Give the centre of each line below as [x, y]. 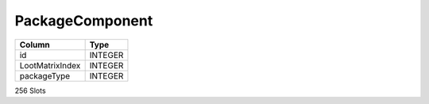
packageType [45, 75]
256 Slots [31, 91]
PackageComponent [84, 21]
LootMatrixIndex [50, 65]
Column [35, 44]
